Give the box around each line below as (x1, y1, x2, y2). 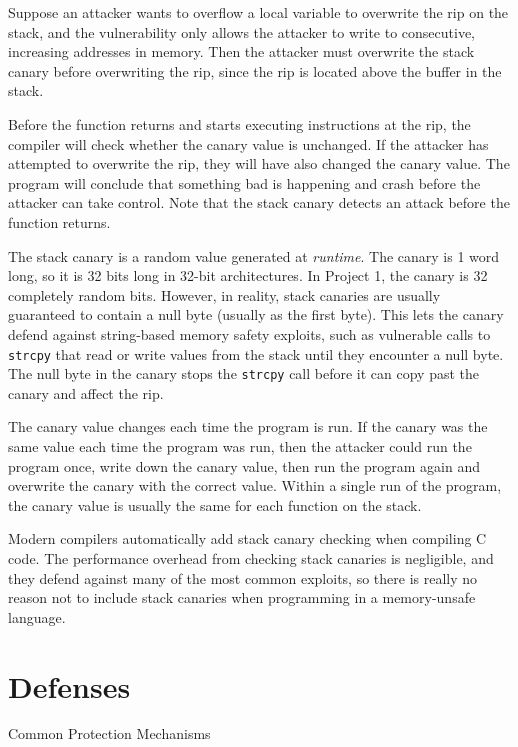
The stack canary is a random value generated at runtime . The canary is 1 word (8, 245, 500, 266)
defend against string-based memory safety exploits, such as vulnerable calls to (8, 323, 491, 344)
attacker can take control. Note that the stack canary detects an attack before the (8, 192, 510, 213)
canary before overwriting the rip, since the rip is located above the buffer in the (8, 60, 502, 81)
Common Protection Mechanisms (8, 723, 211, 744)
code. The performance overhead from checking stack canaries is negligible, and (8, 547, 494, 568)
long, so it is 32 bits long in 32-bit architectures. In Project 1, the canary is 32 (8, 265, 488, 286)
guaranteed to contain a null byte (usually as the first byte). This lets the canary (8, 304, 504, 325)
